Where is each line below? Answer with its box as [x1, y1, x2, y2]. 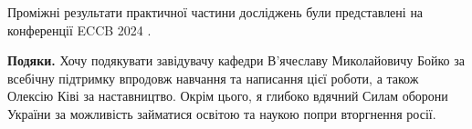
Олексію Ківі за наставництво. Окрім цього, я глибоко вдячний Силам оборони [7, 86, 448, 105]
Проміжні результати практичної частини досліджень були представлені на [7, 3, 424, 21]
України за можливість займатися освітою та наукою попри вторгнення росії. [7, 104, 436, 123]
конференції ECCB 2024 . [7, 20, 152, 39]
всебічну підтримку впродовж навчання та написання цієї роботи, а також [7, 68, 419, 87]
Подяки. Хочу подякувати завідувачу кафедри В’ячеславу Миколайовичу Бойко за [7, 51, 465, 70]
